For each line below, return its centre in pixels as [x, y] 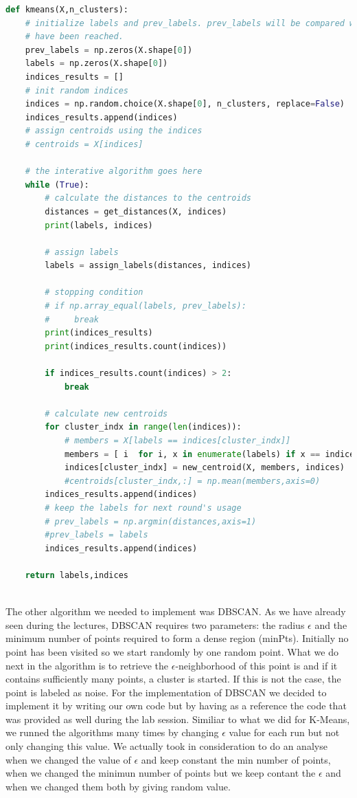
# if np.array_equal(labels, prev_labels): [146, 306]
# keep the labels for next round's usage [143, 508]
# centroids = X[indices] [84, 144]
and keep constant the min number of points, [236, 759]
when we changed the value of [68, 759]
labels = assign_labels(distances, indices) [148, 266]
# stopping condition [94, 292]
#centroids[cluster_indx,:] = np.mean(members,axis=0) [192, 481]
